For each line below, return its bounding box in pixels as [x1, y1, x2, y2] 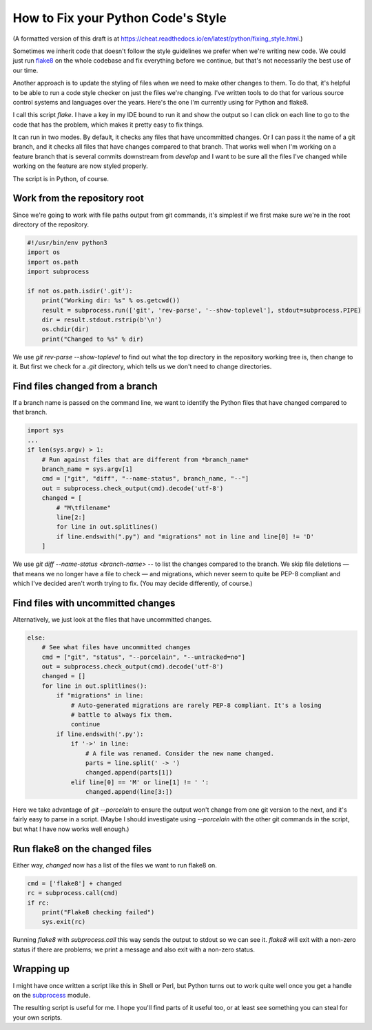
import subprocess [27, 268, 90, 275]
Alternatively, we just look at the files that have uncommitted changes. [12, 615, 212, 623]
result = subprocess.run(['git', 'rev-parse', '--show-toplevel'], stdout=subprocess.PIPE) [41, 306, 362, 314]
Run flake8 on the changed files [12, 843, 152, 854]
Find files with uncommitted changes [12, 597, 176, 609]
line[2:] [56, 513, 86, 521]
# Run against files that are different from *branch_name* [41, 455, 249, 463]
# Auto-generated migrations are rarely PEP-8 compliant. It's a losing [70, 701, 322, 709]
